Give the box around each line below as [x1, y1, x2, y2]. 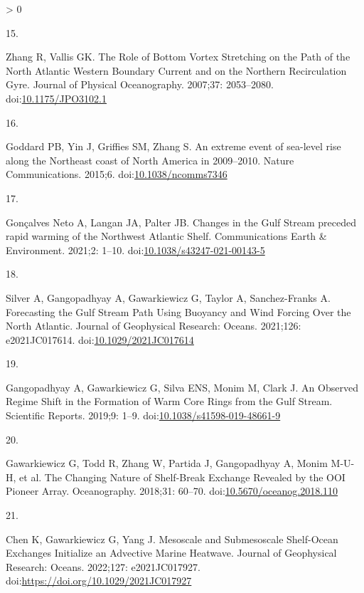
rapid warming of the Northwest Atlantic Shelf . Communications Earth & [6, 229, 327, 243]
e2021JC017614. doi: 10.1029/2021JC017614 [6, 332, 194, 347]
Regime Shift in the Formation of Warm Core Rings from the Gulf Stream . [6, 394, 333, 409]
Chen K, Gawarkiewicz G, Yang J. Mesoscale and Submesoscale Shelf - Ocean [6, 531, 338, 546]
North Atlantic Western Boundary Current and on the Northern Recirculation [6, 63, 347, 78]
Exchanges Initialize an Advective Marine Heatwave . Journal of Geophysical [6, 545, 337, 560]
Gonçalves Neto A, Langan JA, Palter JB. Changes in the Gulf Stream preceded [6, 214, 357, 229]
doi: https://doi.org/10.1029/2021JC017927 [6, 573, 192, 588]
